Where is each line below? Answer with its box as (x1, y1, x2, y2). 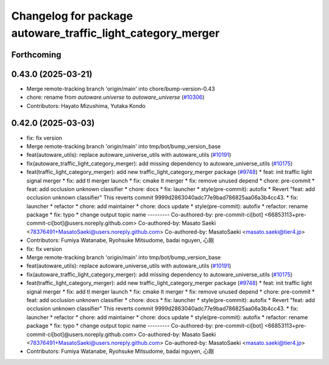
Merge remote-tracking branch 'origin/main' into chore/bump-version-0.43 (26, 85, 216, 92)
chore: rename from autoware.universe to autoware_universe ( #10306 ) (26, 93, 205, 101)
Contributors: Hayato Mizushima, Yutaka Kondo (26, 102, 146, 109)
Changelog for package (11, 9, 133, 23)
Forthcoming (11, 49, 62, 60)
